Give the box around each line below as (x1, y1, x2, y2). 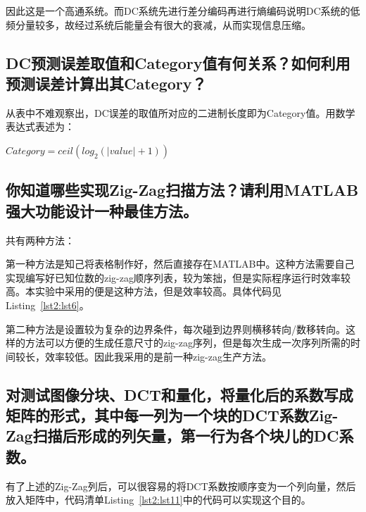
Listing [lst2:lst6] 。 (6, 297, 89, 312)
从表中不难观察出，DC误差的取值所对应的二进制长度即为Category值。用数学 (6, 105, 355, 120)
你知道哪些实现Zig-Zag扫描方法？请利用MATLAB (6, 179, 359, 201)
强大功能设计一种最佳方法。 (6, 199, 198, 221)
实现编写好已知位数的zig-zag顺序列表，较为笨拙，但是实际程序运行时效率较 (6, 270, 351, 285)
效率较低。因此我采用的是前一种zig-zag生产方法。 (44, 349, 272, 363)
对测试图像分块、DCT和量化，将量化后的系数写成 (6, 383, 353, 405)
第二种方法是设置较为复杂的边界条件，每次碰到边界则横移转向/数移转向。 (6, 321, 346, 336)
